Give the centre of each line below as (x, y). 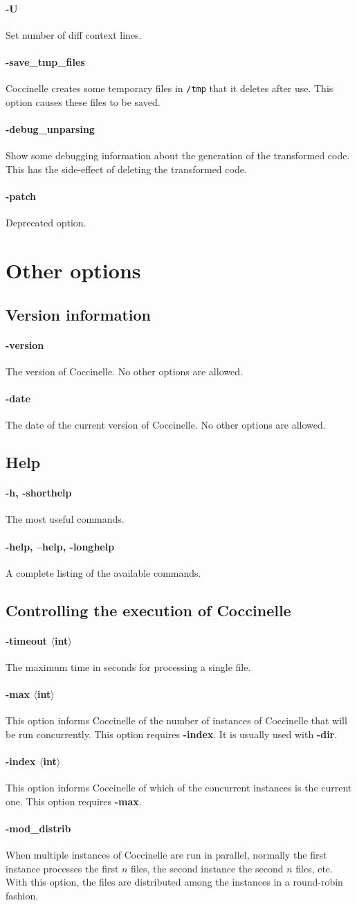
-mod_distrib (38, 828)
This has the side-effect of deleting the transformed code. (126, 169)
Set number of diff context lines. (74, 34)
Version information (78, 314)
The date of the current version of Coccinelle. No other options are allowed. (166, 425)
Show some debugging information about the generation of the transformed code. (178, 155)
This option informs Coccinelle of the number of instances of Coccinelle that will (176, 720)
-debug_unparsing (50, 129)
